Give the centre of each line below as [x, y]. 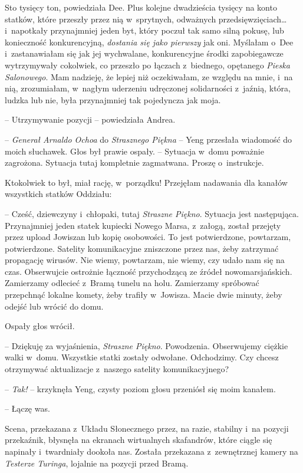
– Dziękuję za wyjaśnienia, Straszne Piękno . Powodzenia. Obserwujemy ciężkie [146, 345]
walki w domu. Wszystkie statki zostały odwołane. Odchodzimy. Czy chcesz [142, 357]
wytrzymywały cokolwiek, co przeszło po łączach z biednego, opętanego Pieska [147, 65]
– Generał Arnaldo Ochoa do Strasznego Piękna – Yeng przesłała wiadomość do [149, 139]
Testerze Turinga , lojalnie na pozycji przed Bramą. [97, 463]
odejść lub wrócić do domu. [54, 306]
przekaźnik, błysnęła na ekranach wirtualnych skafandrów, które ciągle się [139, 440]
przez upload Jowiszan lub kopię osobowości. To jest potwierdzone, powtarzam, [148, 237]
